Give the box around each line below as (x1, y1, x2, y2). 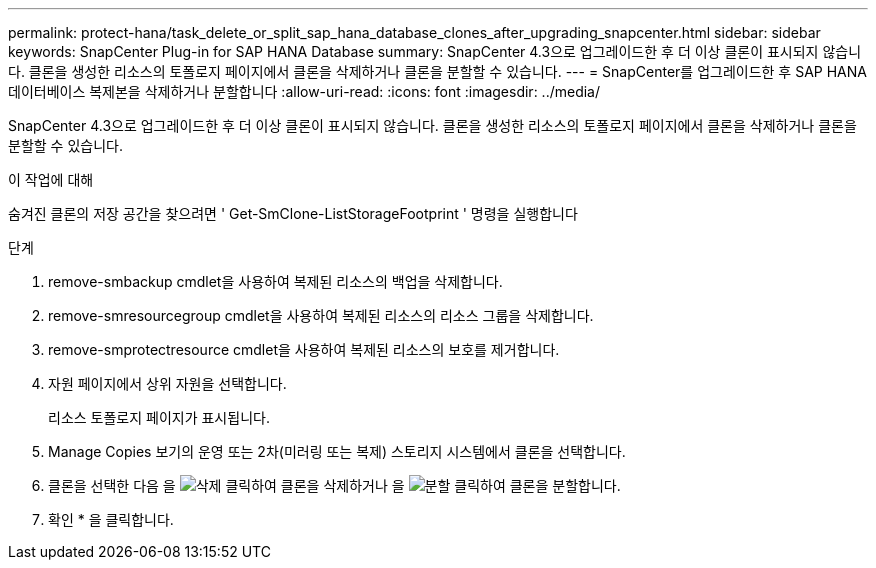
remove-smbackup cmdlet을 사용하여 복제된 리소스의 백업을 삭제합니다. (48, 273, 503, 290)
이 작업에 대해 (8, 171, 94, 188)
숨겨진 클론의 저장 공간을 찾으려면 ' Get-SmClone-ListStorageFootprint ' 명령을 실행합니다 (8, 205, 578, 222)
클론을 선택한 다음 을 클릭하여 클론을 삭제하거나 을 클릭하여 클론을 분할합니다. (48, 477, 621, 494)
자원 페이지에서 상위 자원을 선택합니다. (48, 375, 287, 392)
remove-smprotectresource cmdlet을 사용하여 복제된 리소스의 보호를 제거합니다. (48, 341, 560, 358)
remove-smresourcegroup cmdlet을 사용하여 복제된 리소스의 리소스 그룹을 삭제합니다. (48, 307, 594, 324)
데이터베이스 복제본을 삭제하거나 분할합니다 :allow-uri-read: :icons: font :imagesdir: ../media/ (8, 83, 601, 100)
